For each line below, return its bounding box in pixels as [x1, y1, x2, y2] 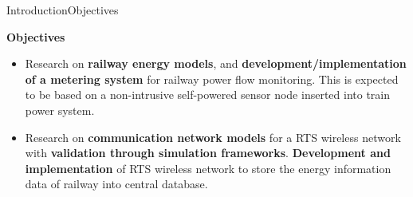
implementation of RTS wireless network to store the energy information [25, 160, 391, 176]
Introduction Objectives [6, 2, 119, 18]
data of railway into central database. [25, 175, 208, 192]
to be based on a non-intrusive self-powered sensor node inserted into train [25, 86, 391, 103]
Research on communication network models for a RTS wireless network [25, 128, 401, 145]
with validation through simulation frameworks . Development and [25, 144, 391, 161]
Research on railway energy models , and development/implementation [25, 55, 407, 72]
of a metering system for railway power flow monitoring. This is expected [25, 70, 399, 87]
